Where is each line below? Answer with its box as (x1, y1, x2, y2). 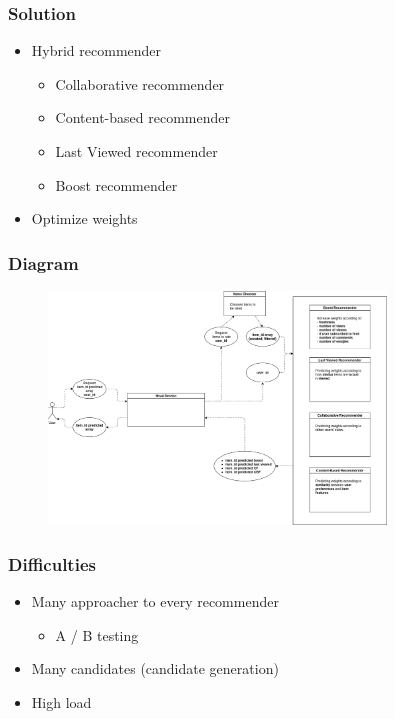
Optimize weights (31, 208, 138, 229)
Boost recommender (55, 174, 178, 195)
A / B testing (55, 624, 139, 645)
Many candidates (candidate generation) (31, 658, 279, 679)
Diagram (8, 250, 79, 275)
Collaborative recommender (55, 73, 225, 94)
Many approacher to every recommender (31, 590, 279, 611)
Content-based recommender (55, 107, 230, 128)
